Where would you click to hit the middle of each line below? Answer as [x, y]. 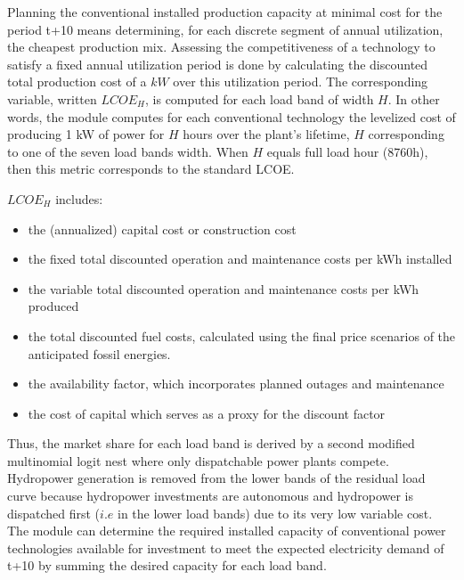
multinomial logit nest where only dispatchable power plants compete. [198, 460]
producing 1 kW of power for [86, 134]
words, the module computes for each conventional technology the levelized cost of [232, 116]
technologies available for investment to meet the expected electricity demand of [226, 547]
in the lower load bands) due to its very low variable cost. [275, 513]
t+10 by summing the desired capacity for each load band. [167, 565]
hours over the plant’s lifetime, [266, 134]
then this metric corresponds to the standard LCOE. [151, 169]
